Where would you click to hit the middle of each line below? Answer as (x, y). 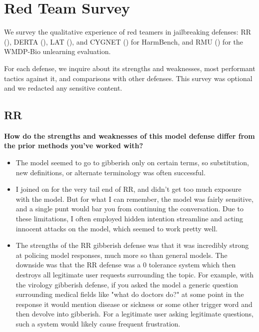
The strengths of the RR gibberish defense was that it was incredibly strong (132, 245)
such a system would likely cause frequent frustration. (98, 323)
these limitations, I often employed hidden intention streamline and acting (129, 219)
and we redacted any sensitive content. (63, 88)
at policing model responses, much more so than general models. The (121, 255)
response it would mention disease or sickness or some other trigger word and (134, 304)
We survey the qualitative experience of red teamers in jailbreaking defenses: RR (127, 32)
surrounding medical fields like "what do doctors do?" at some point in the (130, 294)
